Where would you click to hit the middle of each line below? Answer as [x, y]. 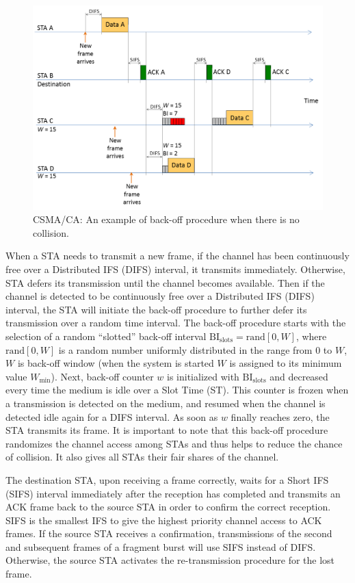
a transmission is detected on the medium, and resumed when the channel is [166, 403]
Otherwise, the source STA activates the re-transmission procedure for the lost [170, 560]
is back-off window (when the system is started [116, 363]
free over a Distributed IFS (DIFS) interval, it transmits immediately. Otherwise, [175, 269]
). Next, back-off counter [102, 376]
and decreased [299, 376]
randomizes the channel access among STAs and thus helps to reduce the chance [174, 443]
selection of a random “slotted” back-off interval [106, 336]
